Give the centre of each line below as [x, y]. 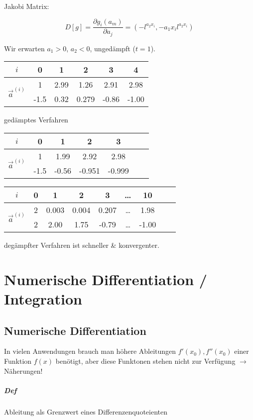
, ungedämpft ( [113, 48]
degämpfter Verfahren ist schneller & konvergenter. [82, 245]
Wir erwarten [24, 48]
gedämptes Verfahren [36, 120]
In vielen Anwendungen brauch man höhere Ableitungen [90, 351]
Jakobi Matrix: [27, 6]
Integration [43, 299]
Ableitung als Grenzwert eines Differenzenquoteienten [86, 411]
